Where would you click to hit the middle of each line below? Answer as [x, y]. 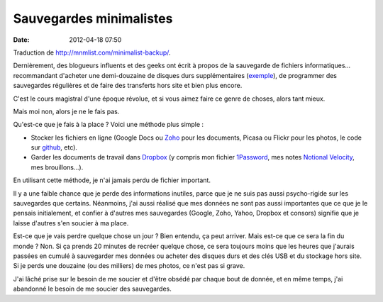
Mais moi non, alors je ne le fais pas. [66, 111]
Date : [21, 40]
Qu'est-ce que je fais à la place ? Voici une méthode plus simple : [109, 125]
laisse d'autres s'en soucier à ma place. [71, 223]
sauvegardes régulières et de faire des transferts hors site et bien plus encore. [128, 86]
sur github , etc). [54, 147]
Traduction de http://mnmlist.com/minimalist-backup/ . [92, 52]
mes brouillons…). [57, 167]
